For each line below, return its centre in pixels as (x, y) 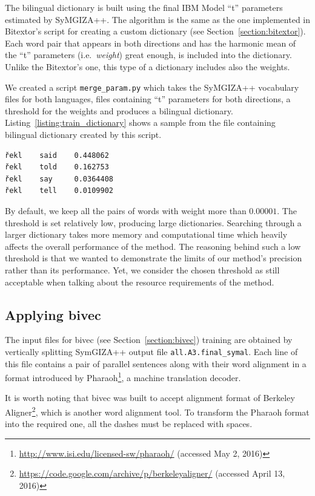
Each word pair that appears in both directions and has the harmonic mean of (151, 43)
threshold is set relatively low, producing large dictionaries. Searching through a (153, 222)
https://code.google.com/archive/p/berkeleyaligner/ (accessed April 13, (152, 473)
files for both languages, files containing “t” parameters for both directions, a (148, 99)
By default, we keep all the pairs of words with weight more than (126, 210)
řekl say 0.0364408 (59, 179)
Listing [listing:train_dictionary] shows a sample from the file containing (140, 122)
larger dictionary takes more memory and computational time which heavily (146, 234)
